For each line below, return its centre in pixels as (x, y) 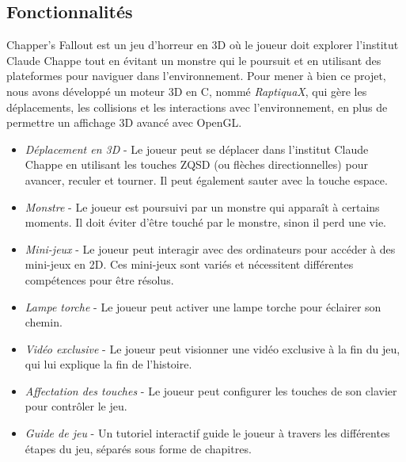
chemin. (44, 322)
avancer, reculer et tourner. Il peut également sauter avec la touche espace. (206, 179)
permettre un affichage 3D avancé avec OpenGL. (124, 122)
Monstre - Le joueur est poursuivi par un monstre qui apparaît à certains (202, 206)
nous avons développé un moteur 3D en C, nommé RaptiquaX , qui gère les (187, 91)
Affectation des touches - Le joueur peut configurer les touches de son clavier (211, 390)
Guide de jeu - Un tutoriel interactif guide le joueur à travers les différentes (207, 433)
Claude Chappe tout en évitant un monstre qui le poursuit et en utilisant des (194, 60)
